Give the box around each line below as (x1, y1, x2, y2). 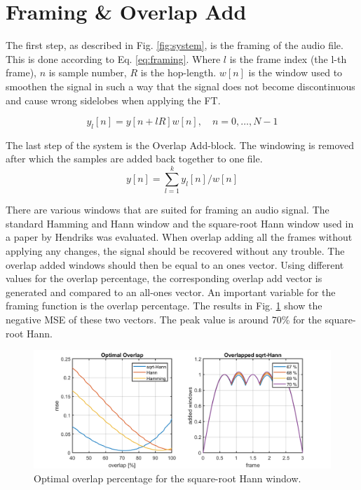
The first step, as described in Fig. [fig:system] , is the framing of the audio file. (6, 38, 343, 52)
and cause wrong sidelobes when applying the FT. (6, 92, 221, 107)
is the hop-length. (140, 65, 217, 80)
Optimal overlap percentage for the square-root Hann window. (34, 471, 301, 486)
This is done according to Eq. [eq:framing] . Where (6, 51, 221, 66)
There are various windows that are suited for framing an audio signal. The (6, 202, 329, 217)
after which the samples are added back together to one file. (6, 151, 263, 166)
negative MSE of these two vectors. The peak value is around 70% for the (6, 311, 322, 326)
